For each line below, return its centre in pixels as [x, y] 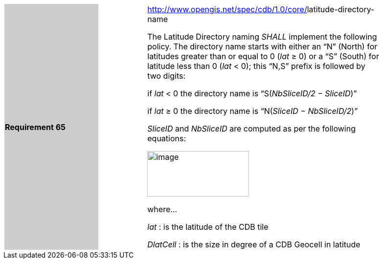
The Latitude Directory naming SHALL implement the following [262, 37]
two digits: [167, 76]
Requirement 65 [35, 127]
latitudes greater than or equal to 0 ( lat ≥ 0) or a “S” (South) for [263, 56]
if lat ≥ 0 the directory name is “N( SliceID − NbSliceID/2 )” [253, 111]
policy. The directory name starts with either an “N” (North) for [262, 46]
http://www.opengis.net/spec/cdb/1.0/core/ [227, 9]
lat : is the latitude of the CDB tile [208, 227]
